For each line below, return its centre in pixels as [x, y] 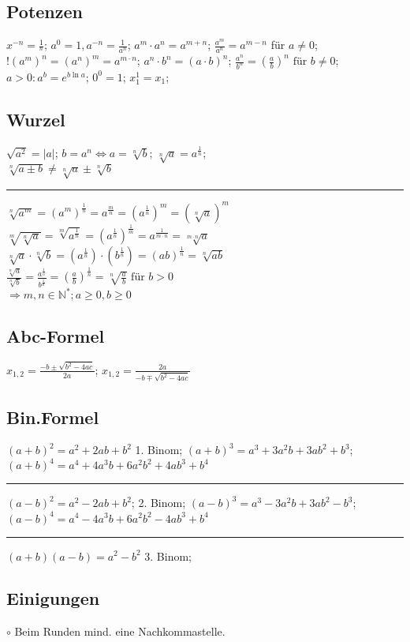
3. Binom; [168, 556]
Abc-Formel [56, 335]
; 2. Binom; [158, 503]
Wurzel [36, 119]
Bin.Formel [53, 417]
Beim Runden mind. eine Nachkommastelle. [120, 631]
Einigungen [53, 598]
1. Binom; [159, 450]
